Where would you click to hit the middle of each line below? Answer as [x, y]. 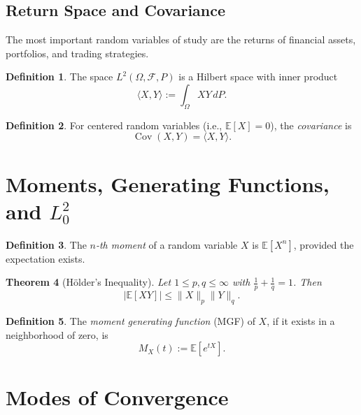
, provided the [324, 244]
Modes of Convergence [117, 397]
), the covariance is [311, 125]
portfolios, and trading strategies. [77, 53]
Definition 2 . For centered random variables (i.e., [114, 125]
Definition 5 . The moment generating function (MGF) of [130, 320]
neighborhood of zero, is [57, 334]
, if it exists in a [301, 320]
